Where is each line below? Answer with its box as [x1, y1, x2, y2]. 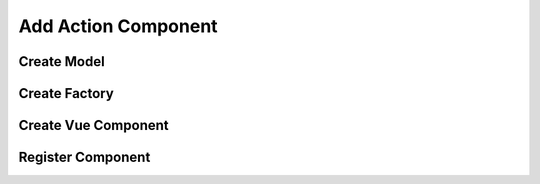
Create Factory [18, 85, 114, 102]
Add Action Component [18, 15, 219, 37]
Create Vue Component [18, 117, 169, 134]
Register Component [18, 149, 151, 166]
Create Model [18, 53, 105, 70]
